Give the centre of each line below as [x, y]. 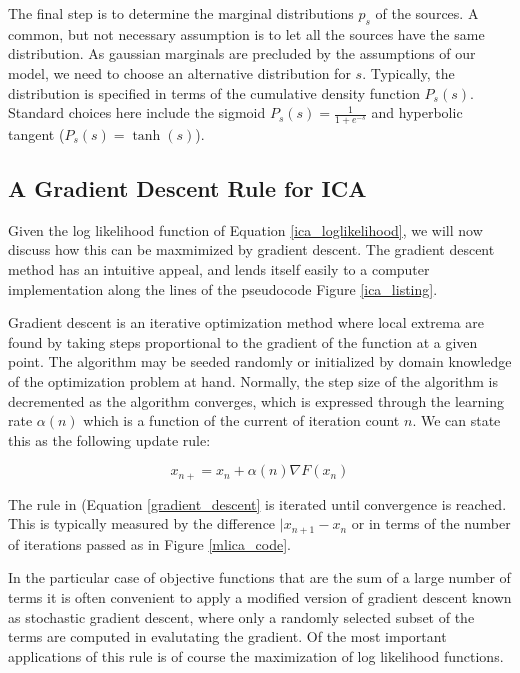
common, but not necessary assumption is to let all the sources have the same [246, 33]
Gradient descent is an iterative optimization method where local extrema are [246, 322]
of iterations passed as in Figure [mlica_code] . [149, 543]
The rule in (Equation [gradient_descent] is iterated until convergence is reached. [257, 503]
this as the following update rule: [109, 439]
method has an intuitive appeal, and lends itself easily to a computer [219, 268]
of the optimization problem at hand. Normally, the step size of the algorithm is [253, 380]
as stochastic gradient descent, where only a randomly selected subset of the [241, 616]
